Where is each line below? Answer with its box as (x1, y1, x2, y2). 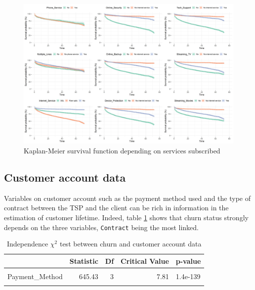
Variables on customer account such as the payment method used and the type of (4, 193, 251, 203)
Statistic (69, 255, 98, 266)
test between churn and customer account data (59, 239, 202, 249)
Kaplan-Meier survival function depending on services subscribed (24, 145, 220, 155)
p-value (175, 255, 201, 266)
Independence (6, 239, 48, 249)
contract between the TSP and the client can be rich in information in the (4, 202, 229, 213)
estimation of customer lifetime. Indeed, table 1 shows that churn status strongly (4, 212, 249, 222)
